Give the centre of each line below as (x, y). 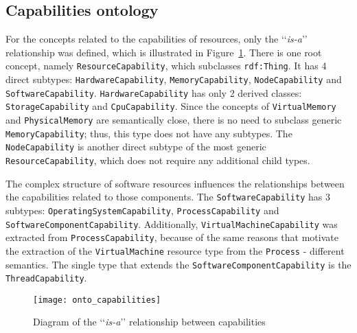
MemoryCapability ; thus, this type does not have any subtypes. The (149, 133)
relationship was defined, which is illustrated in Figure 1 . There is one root (164, 52)
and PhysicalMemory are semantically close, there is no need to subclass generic (174, 120)
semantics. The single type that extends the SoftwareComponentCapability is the (178, 264)
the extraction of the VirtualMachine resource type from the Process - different (175, 250)
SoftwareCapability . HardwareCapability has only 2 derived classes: (154, 92)
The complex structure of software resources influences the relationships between (175, 183)
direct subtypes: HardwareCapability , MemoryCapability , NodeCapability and (174, 79)
